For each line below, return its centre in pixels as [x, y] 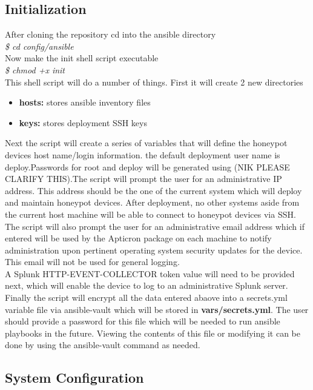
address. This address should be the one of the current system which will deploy [153, 190]
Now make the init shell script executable [82, 58]
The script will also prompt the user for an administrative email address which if [155, 226]
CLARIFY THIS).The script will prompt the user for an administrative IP [143, 179]
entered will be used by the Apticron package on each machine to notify [138, 238]
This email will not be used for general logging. [92, 262]
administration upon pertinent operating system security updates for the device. [154, 250]
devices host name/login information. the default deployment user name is [143, 154]
